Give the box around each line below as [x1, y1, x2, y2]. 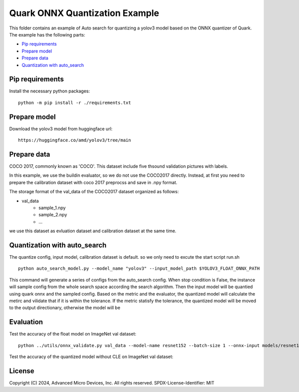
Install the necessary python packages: [9, 88, 90, 94]
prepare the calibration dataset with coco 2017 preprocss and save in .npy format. [9, 179, 178, 185]
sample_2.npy [38, 212, 67, 218]
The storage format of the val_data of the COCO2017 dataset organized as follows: [9, 189, 179, 195]
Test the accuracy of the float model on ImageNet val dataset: [9, 331, 137, 337]
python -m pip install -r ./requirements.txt [18, 100, 132, 105]
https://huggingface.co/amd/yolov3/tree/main [18, 137, 132, 143]
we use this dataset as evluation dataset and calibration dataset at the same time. [9, 228, 176, 234]
